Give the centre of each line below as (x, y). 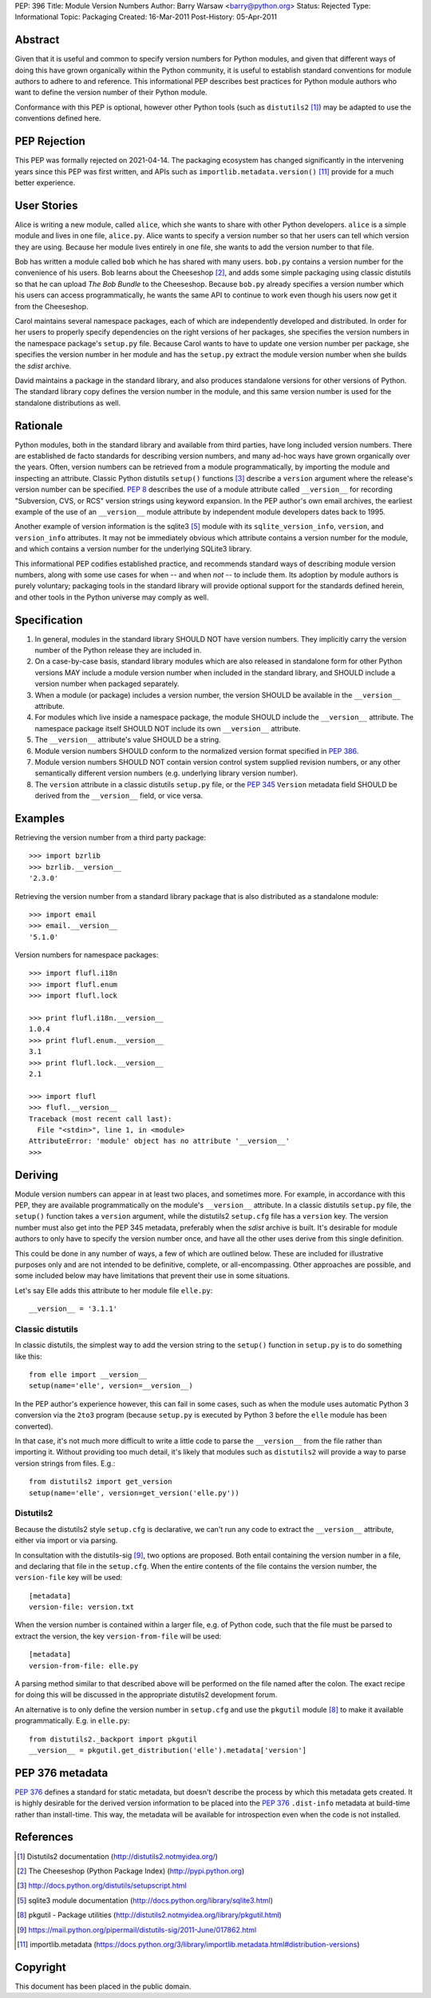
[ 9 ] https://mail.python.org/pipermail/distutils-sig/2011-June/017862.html (137, 1929)
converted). (34, 1426)
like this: (28, 1356)
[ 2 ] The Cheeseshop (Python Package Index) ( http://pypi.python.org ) (131, 1871)
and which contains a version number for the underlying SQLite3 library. (133, 549)
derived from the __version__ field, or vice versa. (119, 796)
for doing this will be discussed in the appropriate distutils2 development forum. (146, 1695)
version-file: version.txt (82, 1607)
